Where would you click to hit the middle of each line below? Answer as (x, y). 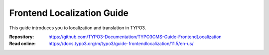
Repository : (22, 37)
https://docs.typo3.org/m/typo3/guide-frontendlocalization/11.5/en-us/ (121, 44)
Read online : (22, 44)
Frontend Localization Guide (69, 13)
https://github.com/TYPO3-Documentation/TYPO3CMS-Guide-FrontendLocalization (135, 37)
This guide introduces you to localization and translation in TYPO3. (78, 28)
